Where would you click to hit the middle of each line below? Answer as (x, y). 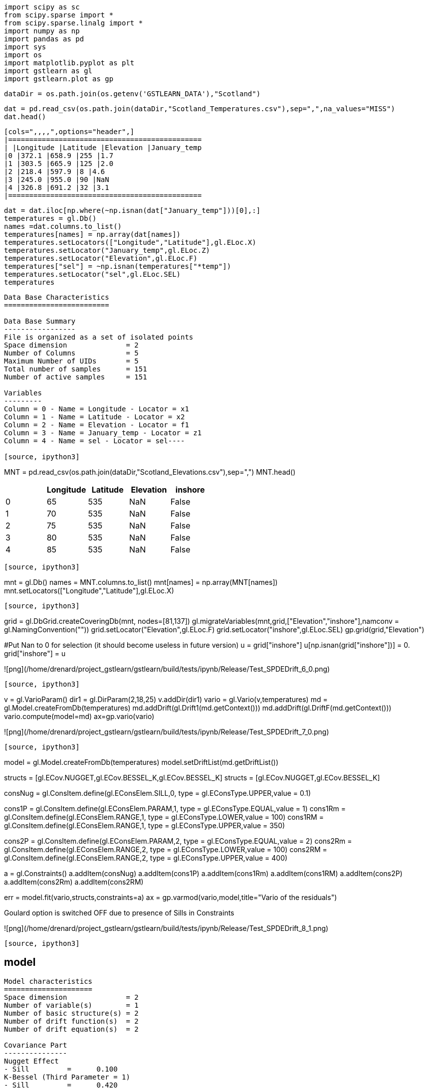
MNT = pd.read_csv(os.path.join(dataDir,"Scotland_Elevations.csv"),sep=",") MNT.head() (150, 472)
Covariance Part (36, 1045)
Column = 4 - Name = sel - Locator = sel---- (95, 441)
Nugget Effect (31, 1061)
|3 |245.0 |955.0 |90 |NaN (57, 180)
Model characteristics (48, 981)
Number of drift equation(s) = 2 (71, 1029)
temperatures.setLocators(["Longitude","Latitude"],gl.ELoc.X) (130, 242)
